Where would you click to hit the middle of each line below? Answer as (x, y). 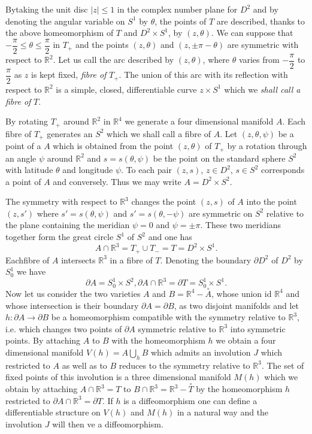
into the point (272, 201)
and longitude (88, 170)
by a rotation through (267, 146)
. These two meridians (241, 225)
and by (266, 9)
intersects (78, 260)
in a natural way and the (223, 412)
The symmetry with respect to (61, 201)
